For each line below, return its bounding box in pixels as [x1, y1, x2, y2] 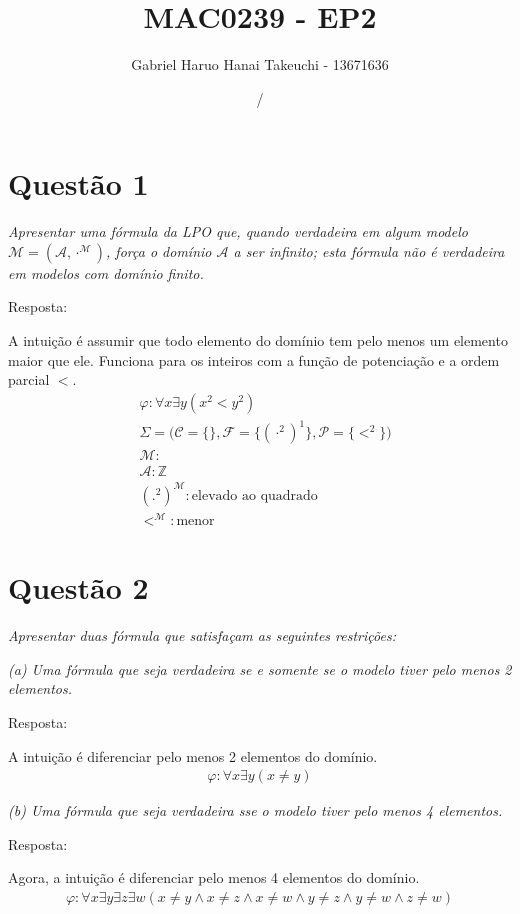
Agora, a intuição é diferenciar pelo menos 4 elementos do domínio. [8, 867, 420, 888]
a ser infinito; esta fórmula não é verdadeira [233, 240, 505, 261]
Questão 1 [8, 163, 149, 204]
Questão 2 [8, 567, 149, 608]
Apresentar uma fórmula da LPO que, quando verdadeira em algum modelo [8, 221, 468, 242]
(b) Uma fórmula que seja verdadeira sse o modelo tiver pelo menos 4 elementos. [8, 800, 503, 821]
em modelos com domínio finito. [8, 262, 204, 283]
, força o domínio [106, 240, 212, 261]
